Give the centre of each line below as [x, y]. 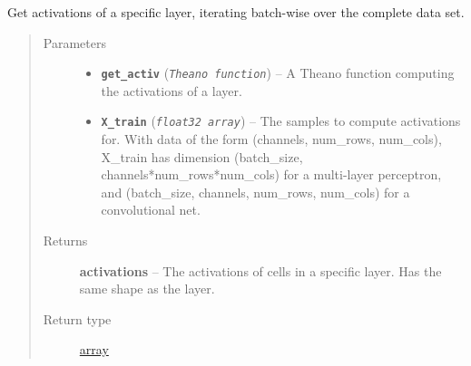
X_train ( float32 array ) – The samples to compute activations [281, 121]
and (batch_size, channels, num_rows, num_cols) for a [255, 192]
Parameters [74, 42]
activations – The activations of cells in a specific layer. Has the [260, 270]
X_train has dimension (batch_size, [202, 156]
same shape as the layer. [147, 289]
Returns [65, 241]
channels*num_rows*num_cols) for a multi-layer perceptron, [271, 174]
